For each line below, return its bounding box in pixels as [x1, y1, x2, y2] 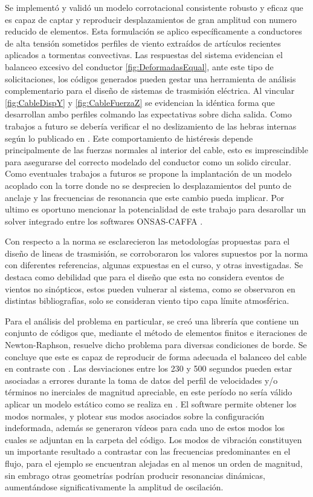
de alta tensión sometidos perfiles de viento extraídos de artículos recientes [5, 36, 281, 49]
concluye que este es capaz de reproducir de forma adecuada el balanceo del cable [5, 350, 307, 363]
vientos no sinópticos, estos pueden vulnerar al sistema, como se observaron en [5, 282, 295, 295]
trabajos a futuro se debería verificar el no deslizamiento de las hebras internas [5, 119, 297, 132]
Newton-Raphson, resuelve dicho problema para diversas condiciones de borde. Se [5, 338, 307, 351]
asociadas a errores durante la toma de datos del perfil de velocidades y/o [5, 374, 278, 386]
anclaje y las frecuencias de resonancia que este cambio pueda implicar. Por [5, 191, 285, 203]
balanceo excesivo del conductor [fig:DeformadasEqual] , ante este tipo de [5, 60, 274, 73]
